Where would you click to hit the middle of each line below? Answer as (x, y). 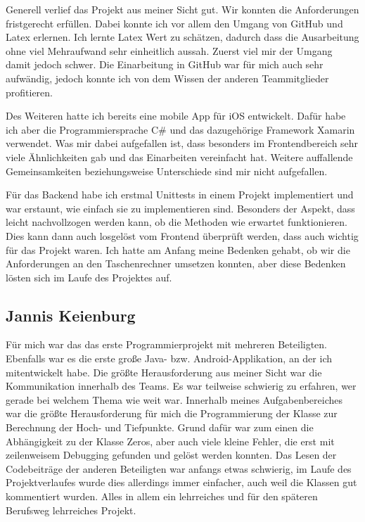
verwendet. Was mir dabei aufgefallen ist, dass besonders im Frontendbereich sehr (182, 143)
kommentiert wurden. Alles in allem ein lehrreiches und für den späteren (162, 496)
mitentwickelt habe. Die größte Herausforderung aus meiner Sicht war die (164, 372)
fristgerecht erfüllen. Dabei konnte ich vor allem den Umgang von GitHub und (174, 23)
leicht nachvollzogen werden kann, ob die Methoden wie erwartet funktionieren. (177, 222)
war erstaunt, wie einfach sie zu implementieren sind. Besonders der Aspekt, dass (180, 208)
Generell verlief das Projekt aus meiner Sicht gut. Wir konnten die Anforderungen (182, 9)
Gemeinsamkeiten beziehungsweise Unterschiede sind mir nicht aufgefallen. (167, 171)
